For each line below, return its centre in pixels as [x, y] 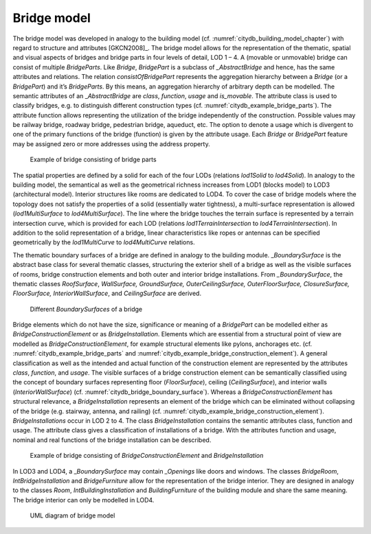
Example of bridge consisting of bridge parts [93, 160]
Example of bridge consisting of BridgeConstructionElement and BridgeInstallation [147, 456]
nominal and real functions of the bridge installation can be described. [112, 440]
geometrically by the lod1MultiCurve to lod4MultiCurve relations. [104, 242]
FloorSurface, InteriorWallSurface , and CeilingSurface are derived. [107, 293]
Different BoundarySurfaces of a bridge [86, 309]
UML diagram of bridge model [72, 515]
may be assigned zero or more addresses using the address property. [111, 143]
